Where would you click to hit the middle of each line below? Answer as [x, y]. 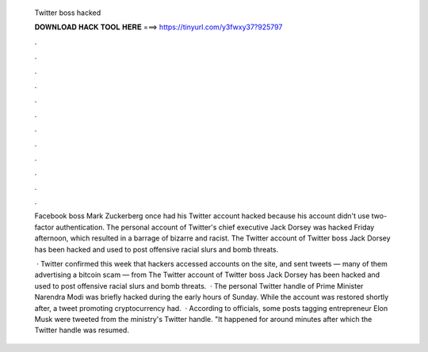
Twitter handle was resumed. [82, 330]
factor [44, 227]
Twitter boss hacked [68, 13]
